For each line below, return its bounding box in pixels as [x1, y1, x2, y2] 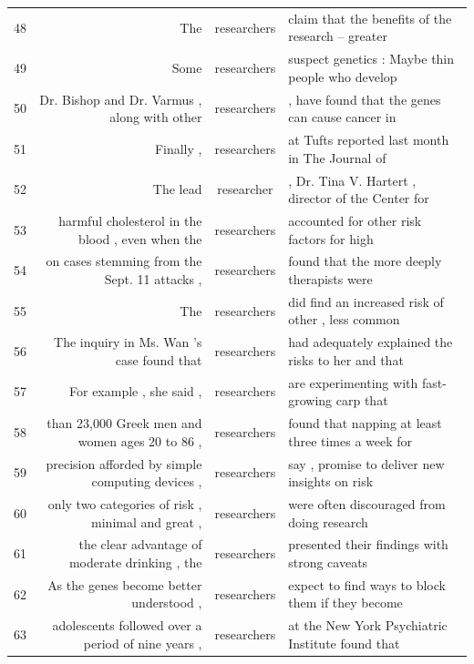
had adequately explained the [288, 332, 453, 352]
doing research [288, 512, 368, 531]
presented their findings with [288, 535, 448, 554]
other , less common [288, 310, 400, 329]
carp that [335, 391, 388, 410]
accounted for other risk [288, 210, 422, 230]
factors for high [288, 229, 374, 248]
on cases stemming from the [46, 251, 202, 271]
